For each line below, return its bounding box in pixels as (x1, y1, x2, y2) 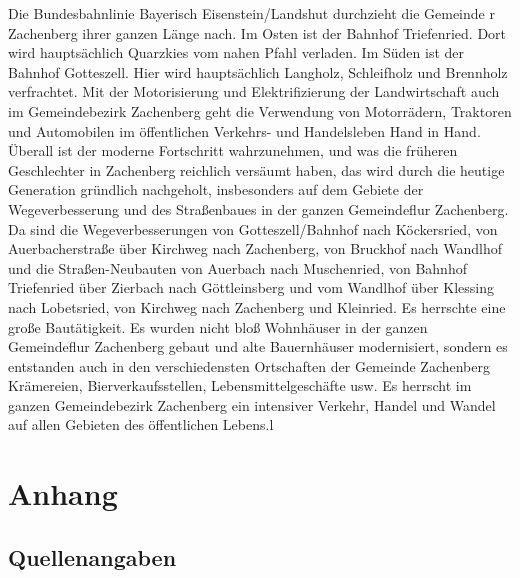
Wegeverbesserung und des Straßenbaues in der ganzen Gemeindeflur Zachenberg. (8, 198, 509, 219)
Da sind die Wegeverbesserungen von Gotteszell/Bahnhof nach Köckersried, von (8, 218, 498, 239)
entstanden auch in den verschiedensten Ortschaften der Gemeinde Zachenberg (8, 355, 490, 376)
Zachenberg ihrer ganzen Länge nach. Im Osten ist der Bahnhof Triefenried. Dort (8, 22, 507, 43)
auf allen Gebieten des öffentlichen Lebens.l (8, 414, 274, 435)
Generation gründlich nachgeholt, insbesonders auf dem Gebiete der (8, 179, 424, 200)
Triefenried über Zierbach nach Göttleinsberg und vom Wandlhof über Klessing (8, 277, 494, 298)
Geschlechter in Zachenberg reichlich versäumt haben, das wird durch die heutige (8, 159, 505, 180)
